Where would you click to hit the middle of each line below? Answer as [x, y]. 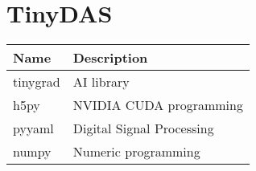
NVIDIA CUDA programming [158, 105]
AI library [101, 82]
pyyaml [33, 128]
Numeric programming [136, 152]
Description [110, 58]
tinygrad [37, 82]
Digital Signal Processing [143, 128]
